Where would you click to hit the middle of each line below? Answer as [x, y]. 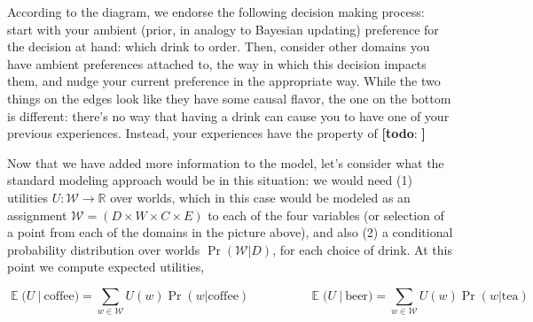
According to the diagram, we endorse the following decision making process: [216, 11]
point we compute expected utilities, [106, 267]
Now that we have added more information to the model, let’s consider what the [226, 162]
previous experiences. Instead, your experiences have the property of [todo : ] [216, 133]
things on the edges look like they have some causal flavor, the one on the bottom [229, 98]
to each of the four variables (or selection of [326, 215]
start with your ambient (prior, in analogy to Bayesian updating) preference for [223, 29]
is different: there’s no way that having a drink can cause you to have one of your [228, 115]
